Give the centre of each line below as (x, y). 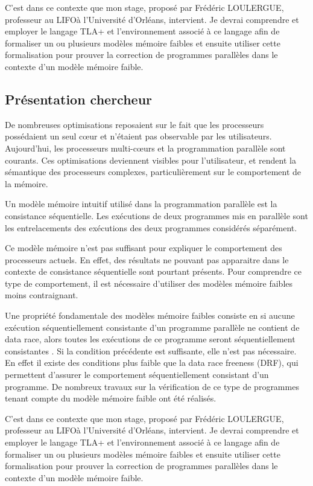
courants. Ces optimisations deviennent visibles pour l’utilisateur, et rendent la (150, 160)
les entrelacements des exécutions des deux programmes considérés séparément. (151, 227)
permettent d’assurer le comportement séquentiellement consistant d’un (137, 375)
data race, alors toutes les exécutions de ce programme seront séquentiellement (150, 339)
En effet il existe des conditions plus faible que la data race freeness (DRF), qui (152, 363)
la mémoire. (27, 183)
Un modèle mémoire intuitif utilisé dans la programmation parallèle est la (141, 204)
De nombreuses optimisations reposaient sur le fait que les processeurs (134, 124)
